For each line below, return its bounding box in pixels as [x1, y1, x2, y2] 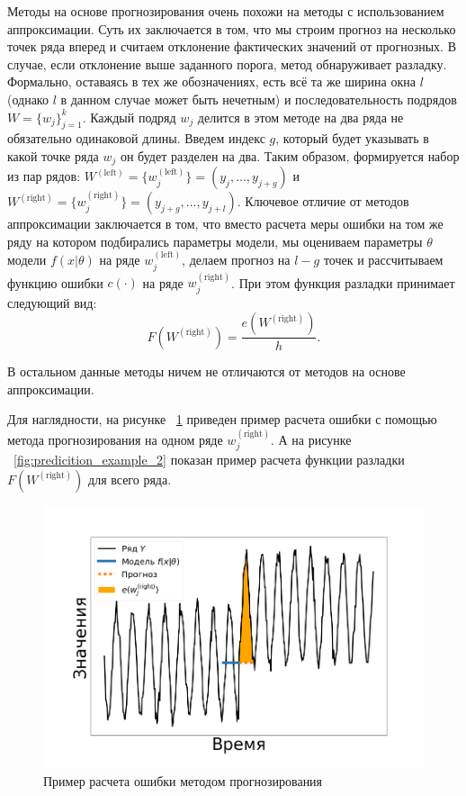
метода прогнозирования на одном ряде [7, 430, 223, 448]
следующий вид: [7, 293, 97, 312]
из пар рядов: [7, 167, 81, 185]
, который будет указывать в [275, 129, 429, 148]
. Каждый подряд [82, 107, 176, 126]
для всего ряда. [88, 469, 172, 488]
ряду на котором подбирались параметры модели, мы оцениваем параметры [7, 231, 423, 250]
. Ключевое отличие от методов [237, 192, 409, 211]
